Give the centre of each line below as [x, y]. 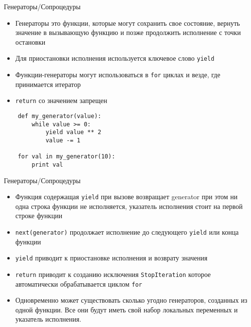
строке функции [39, 215]
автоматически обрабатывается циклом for [79, 284]
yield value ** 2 [73, 132]
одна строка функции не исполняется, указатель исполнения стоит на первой [129, 206]
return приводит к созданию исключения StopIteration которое [113, 274]
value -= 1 [63, 140]
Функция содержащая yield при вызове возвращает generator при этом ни [126, 197]
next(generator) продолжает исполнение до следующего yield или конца [127, 232]
